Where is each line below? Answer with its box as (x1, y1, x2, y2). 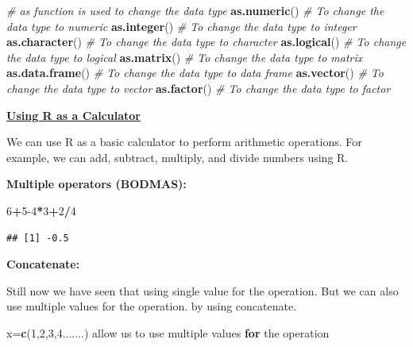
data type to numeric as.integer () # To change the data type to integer (6, 17, 357, 34)
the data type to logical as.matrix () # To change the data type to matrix (6, 48, 363, 65)
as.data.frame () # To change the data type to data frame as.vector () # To (6, 64, 384, 81)
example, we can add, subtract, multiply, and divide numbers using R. (6, 148, 349, 165)
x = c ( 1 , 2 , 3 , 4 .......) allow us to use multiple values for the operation (6, 324, 330, 341)
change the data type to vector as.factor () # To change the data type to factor (6, 79, 391, 96)
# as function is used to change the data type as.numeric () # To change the (6, 2, 384, 18)
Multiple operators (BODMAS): (6, 175, 187, 192)
